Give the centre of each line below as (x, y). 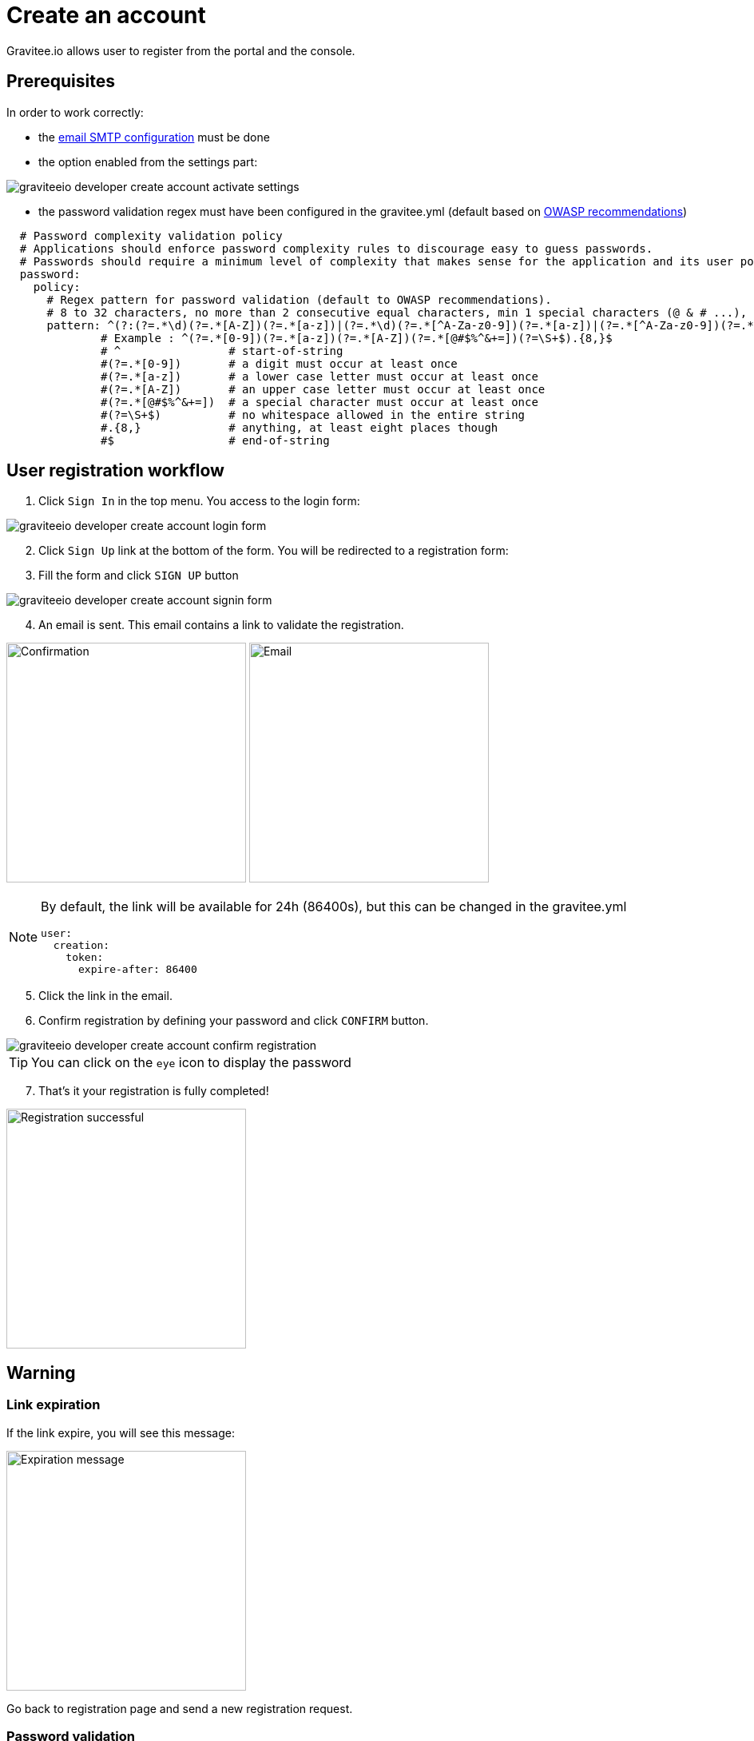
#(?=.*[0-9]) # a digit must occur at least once (279, 363)
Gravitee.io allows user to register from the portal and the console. (181, 50)
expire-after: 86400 (138, 970)
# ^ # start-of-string (222, 351)
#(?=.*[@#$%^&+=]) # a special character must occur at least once (319, 402)
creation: (81, 946)
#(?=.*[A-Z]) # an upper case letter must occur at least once (323, 389)
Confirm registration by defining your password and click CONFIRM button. (234, 1021)
